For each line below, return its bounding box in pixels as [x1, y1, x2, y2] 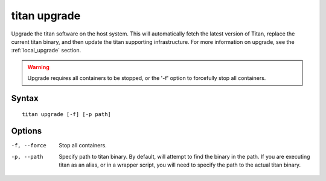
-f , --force [11, 142, 46, 149]
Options [11, 126, 42, 137]
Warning [27, 63, 50, 70]
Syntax [11, 93, 39, 103]
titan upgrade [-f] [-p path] [22, 111, 112, 117]
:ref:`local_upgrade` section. [11, 47, 81, 54]
